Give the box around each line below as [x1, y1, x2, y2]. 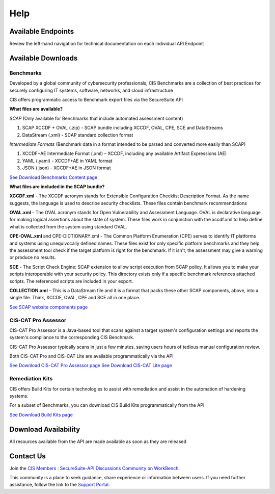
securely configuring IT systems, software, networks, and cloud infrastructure [9, 87, 173, 93]
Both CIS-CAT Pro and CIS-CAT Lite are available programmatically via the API [9, 353, 174, 359]
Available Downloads [9, 54, 78, 62]
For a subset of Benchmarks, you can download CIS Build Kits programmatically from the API [9, 402, 205, 408]
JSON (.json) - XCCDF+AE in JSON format [22, 165, 111, 171]
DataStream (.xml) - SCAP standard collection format [22, 132, 133, 138]
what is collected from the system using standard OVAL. [9, 223, 127, 229]
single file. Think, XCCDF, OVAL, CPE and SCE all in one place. [9, 295, 141, 301]
